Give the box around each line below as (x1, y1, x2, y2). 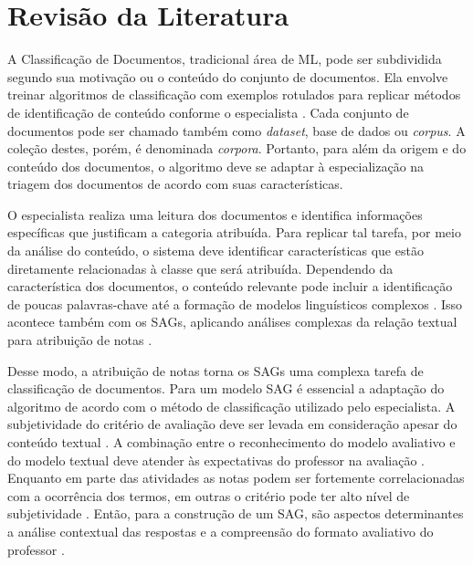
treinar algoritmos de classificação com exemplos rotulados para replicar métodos (7, 85, 461, 104)
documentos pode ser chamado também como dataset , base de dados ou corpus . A (7, 120, 466, 140)
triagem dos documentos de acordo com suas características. (7, 174, 343, 194)
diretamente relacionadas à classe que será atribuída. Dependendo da (7, 258, 394, 277)
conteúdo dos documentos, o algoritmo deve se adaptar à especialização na (7, 156, 425, 175)
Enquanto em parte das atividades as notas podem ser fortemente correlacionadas (7, 468, 465, 487)
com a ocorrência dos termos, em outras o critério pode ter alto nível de (7, 486, 410, 505)
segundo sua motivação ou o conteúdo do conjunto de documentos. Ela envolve (7, 67, 448, 86)
